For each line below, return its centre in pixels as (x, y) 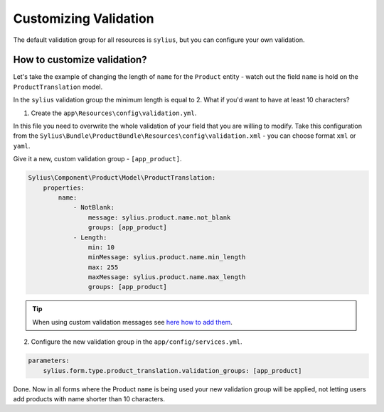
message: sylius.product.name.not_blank (159, 217)
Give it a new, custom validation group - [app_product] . (97, 159)
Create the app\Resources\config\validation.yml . (114, 113)
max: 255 (103, 267)
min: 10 (101, 247)
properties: (64, 188)
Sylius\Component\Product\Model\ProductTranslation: (122, 178)
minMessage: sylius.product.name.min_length (167, 257)
